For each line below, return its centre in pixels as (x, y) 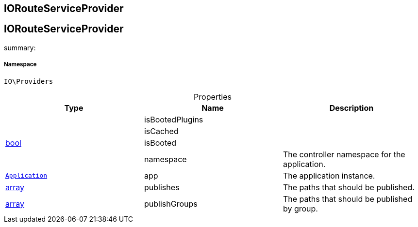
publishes (162, 187)
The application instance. (329, 175)
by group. (300, 208)
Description (351, 108)
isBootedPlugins (174, 119)
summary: (20, 47)
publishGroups (171, 204)
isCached (161, 131)
